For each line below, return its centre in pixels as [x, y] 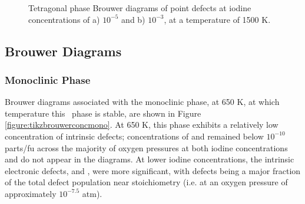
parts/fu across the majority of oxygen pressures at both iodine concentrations [146, 147]
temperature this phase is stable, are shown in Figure [103, 113]
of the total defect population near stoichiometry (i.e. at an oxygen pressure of [146, 182]
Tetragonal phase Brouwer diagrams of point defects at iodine [140, 8]
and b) [133, 19]
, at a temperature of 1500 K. [217, 19]
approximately [31, 193]
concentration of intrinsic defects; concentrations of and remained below [134, 136]
